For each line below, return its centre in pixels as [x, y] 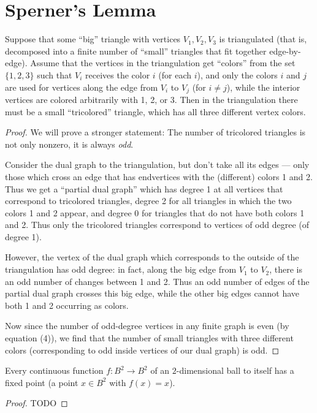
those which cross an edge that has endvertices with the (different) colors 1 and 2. [159, 176]
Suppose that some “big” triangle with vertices [93, 39]
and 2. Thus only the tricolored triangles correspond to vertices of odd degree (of [157, 225]
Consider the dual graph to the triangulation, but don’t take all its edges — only [157, 165]
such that [55, 74]
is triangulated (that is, [263, 39]
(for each [175, 74]
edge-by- [285, 51]
